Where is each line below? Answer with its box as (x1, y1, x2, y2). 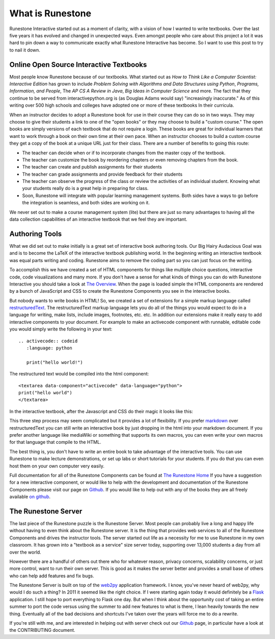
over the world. (9, 549, 42, 555)
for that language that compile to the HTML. (9, 439, 101, 445)
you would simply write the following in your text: (9, 326, 113, 332)
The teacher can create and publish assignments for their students (22, 164, 162, 170)
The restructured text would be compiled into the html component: (9, 371, 149, 377)
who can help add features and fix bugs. (9, 573, 94, 579)
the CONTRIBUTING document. (9, 627, 76, 633)
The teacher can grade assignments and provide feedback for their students (22, 171, 183, 177)
